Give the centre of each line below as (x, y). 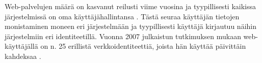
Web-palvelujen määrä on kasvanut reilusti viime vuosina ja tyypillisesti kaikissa (130, 6)
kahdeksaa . (23, 56)
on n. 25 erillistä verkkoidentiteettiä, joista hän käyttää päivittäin (143, 46)
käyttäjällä (21, 46)
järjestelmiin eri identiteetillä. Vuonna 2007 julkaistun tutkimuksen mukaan (123, 36)
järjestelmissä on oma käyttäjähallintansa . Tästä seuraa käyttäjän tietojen (122, 16)
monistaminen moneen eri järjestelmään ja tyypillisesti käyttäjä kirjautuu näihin (130, 26)
